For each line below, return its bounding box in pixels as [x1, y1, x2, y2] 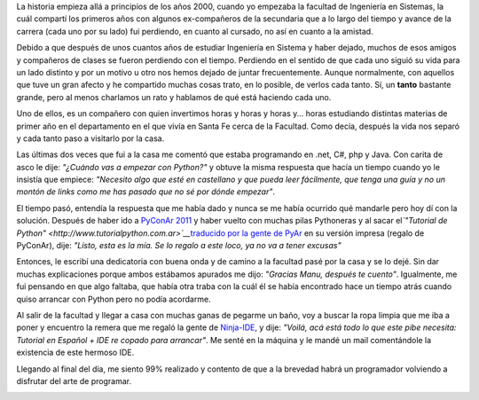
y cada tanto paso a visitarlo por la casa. [16, 133, 165, 144]
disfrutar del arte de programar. [16, 375, 132, 386]
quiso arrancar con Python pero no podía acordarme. [16, 294, 212, 304]
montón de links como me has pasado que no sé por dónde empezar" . [16, 186, 275, 197]
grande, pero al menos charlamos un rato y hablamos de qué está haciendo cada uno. [16, 91, 332, 102]
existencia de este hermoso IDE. [16, 347, 135, 358]
